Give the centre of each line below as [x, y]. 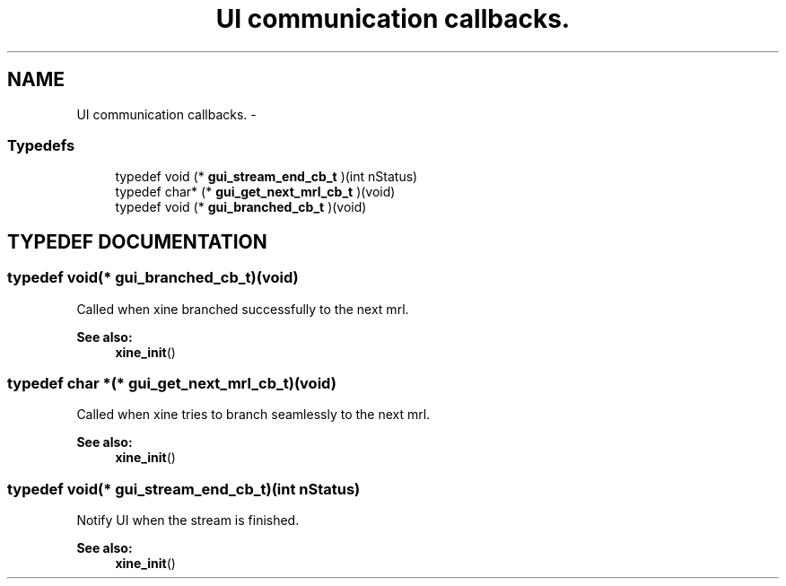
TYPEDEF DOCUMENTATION [137, 241]
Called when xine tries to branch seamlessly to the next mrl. [253, 415]
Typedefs [41, 145]
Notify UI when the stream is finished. [188, 520]
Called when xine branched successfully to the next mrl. [243, 309]
